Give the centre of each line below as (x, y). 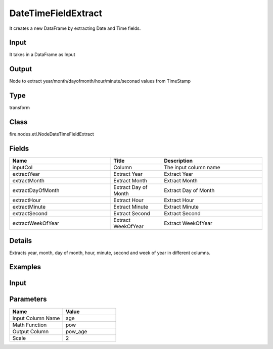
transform (20, 108)
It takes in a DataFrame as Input (42, 55)
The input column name (192, 168)
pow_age (76, 331)
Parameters (28, 299)
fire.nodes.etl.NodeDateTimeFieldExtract (52, 134)
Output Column (31, 331)
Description (178, 161)
